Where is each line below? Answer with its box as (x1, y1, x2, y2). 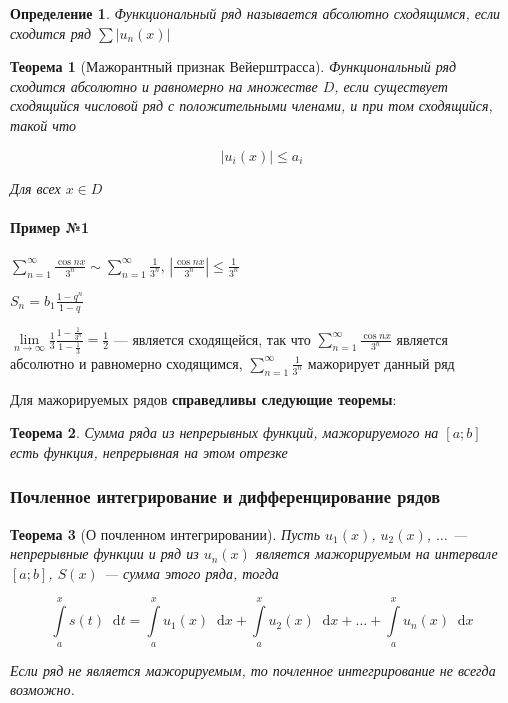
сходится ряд (10, 22, 92, 43)
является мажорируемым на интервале (255, 543, 498, 564)
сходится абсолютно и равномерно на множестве (10, 75, 318, 96)
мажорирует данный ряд (307, 352, 455, 373)
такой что (10, 114, 77, 135)
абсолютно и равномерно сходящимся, (10, 352, 243, 373)
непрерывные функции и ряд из (10, 543, 199, 564)
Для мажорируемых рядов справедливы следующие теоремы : (10, 388, 397, 409)
